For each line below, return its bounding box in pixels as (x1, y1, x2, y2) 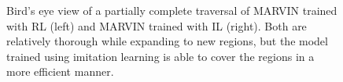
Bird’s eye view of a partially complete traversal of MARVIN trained (6, 2, 337, 18)
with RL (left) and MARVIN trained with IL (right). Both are (6, 17, 307, 34)
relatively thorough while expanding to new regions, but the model (6, 33, 328, 49)
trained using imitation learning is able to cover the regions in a (6, 48, 315, 64)
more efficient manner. (6, 63, 114, 80)
